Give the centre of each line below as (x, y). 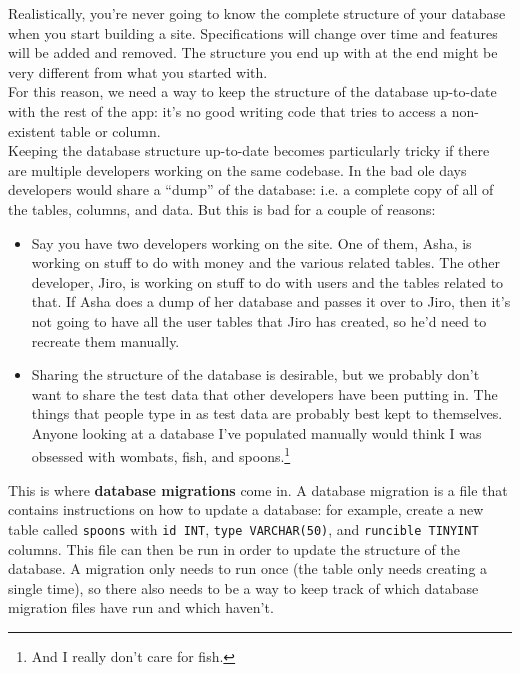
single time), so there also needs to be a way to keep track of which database (243, 587)
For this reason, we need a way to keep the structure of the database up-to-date (252, 91)
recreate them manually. (105, 340)
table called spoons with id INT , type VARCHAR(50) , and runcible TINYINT (243, 528)
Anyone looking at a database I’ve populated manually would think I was (256, 432)
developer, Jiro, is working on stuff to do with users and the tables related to (267, 281)
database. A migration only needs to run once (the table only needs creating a (248, 568)
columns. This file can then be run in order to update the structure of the (234, 548)
